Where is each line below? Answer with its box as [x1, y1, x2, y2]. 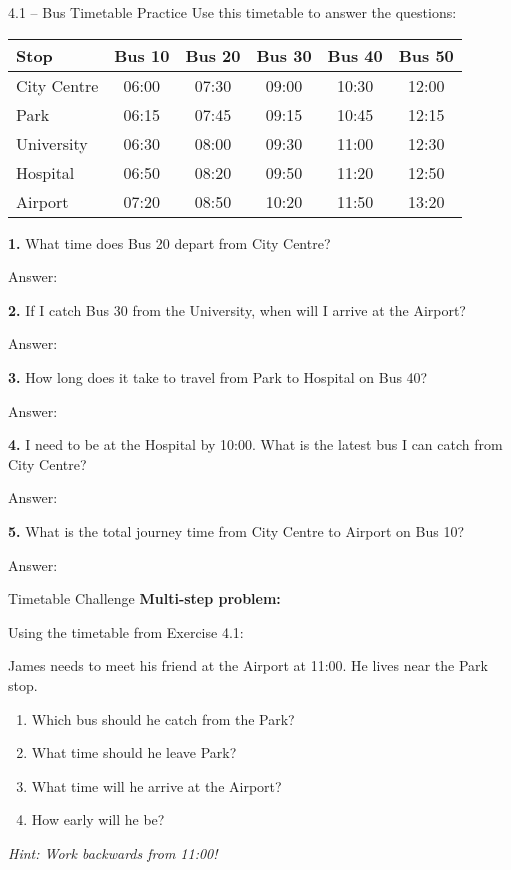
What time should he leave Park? [31, 742, 237, 763]
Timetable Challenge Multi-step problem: [8, 588, 281, 609]
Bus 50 [398, 43, 454, 67]
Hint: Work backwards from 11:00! [8, 842, 218, 863]
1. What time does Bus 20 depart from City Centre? [8, 232, 331, 253]
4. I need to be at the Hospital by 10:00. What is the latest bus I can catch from [8, 434, 503, 455]
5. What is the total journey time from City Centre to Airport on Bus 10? [8, 520, 465, 541]
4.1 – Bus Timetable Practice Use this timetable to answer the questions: [8, 2, 457, 22]
